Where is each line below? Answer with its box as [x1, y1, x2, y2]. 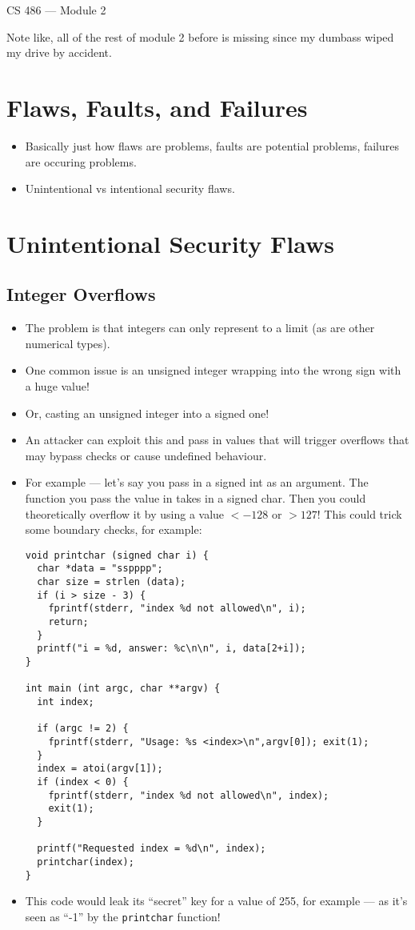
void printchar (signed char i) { [25, 549, 209, 561]
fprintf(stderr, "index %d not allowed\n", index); [48, 789, 329, 801]
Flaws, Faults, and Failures [6, 90, 308, 123]
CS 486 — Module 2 [6, 2, 106, 18]
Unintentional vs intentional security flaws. [25, 180, 235, 197]
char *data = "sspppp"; [37, 563, 163, 575]
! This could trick [317, 505, 402, 522]
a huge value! [25, 378, 90, 395]
